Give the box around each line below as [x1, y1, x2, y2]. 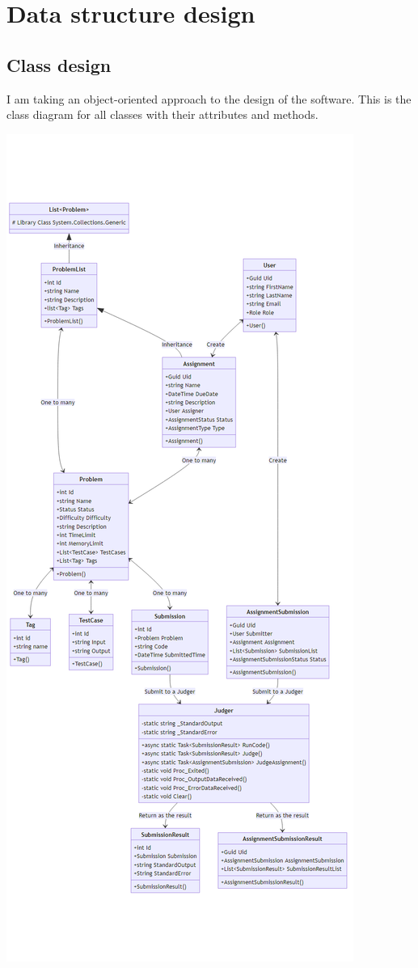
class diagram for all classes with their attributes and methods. [6, 106, 319, 123]
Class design [6, 52, 112, 77]
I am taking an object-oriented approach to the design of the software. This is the [6, 90, 412, 107]
